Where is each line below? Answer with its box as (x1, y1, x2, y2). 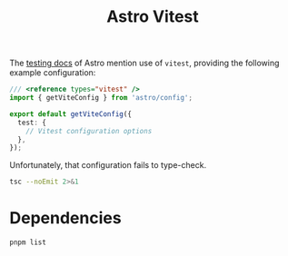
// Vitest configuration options (25, 126, 153, 135)
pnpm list (9, 238, 47, 247)
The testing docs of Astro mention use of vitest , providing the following (9, 57, 280, 69)
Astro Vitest (105, 6, 200, 27)
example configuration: (9, 67, 96, 78)
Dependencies (9, 208, 122, 229)
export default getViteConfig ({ (9, 109, 132, 119)
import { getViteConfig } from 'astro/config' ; (9, 94, 194, 103)
